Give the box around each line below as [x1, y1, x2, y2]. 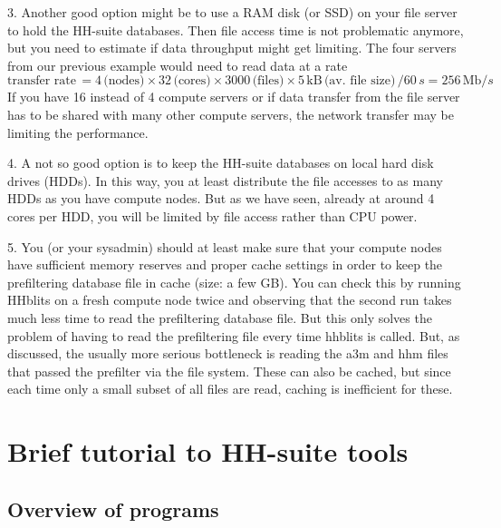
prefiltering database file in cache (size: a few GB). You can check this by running [7, 272, 461, 291]
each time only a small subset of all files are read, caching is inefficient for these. [7, 379, 453, 398]
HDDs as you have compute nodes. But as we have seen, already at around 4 [7, 189, 435, 208]
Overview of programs [7, 494, 219, 523]
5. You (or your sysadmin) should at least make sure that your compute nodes [7, 237, 442, 256]
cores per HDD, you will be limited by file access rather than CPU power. [7, 206, 418, 225]
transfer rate [7, 74, 77, 88]
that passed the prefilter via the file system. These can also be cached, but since [7, 361, 451, 380]
